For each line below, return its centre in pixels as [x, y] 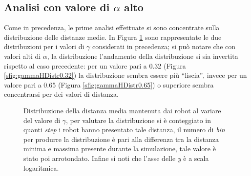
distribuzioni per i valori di [44, 46]
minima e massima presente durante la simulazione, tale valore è [120, 149]
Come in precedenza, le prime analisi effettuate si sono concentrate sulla [112, 27]
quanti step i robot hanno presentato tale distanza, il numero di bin [124, 130]
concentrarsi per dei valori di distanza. [61, 94]
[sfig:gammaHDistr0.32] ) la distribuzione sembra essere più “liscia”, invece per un [125, 75]
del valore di [42, 120]
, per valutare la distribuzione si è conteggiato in [139, 120]
